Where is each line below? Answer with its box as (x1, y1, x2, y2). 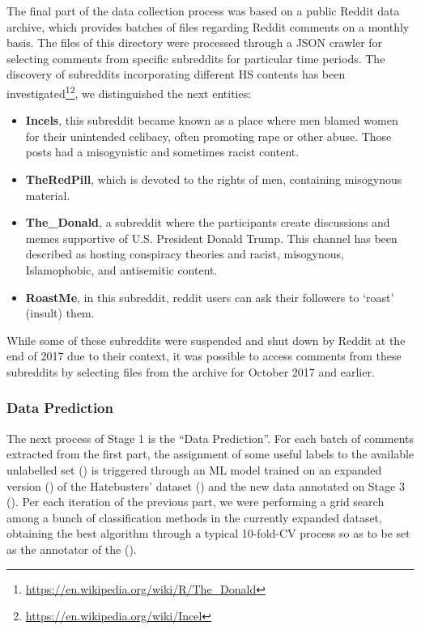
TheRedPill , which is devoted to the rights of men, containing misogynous (25, 171, 402, 187)
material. (25, 186, 70, 203)
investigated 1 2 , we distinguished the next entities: (6, 82, 252, 101)
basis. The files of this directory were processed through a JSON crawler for (6, 34, 383, 51)
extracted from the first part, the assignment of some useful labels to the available (6, 445, 415, 462)
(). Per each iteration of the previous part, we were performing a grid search (6, 493, 385, 510)
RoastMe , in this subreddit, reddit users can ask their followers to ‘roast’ (25, 288, 394, 305)
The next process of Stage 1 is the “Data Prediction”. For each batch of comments (6, 429, 415, 446)
